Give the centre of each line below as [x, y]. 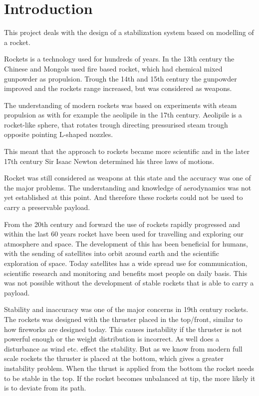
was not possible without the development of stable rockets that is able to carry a [129, 283]
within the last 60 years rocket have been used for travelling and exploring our [124, 234]
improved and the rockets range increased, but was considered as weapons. [118, 88]
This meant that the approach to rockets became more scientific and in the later [127, 151]
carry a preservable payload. [47, 207]
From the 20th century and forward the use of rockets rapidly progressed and [122, 224]
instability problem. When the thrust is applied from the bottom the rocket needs [129, 368]
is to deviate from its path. [45, 388]
